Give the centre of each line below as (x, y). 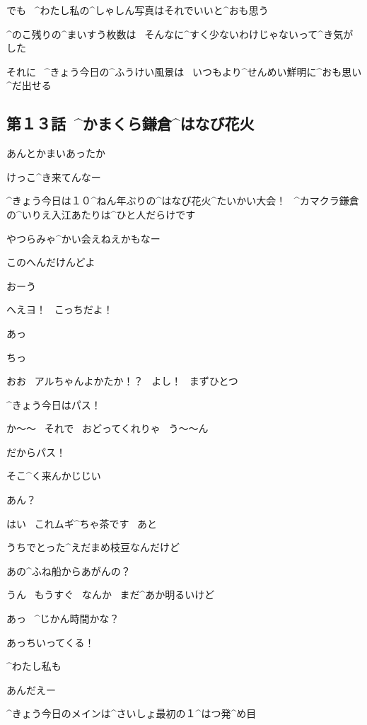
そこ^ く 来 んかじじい (54, 476)
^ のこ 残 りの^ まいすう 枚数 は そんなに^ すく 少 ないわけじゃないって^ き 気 (175, 34)
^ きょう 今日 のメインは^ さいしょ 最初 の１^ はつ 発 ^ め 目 (132, 713)
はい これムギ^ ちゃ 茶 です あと (82, 523)
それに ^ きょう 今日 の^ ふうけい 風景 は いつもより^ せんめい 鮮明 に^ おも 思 (179, 71)
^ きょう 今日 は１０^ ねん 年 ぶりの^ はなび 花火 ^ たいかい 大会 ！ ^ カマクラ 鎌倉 (183, 201)
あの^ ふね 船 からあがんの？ (69, 570)
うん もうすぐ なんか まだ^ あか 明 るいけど (111, 594)
